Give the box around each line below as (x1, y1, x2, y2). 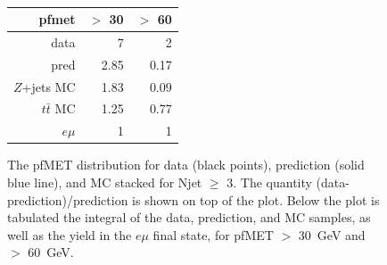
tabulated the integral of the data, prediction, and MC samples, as (7, 208, 371, 227)
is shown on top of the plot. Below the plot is (132, 190, 380, 209)
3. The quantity (226, 173, 312, 191)
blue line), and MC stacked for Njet (7, 173, 202, 191)
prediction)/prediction (7, 190, 128, 209)
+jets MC (21, 77, 76, 95)
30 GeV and (298, 225, 366, 244)
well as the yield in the (7, 225, 132, 244)
